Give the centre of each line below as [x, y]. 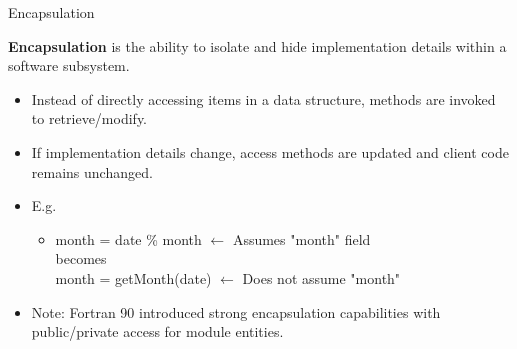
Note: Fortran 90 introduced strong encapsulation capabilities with [236, 311]
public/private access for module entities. [157, 331]
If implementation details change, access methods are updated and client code [270, 151]
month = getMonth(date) [133, 277]
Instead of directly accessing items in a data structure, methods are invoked [263, 98]
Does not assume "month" [321, 277]
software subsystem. [69, 65]
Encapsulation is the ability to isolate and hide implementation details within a [257, 45]
